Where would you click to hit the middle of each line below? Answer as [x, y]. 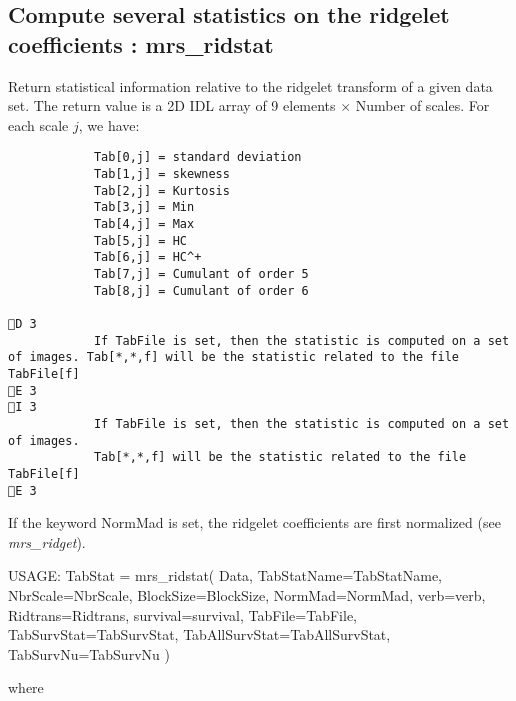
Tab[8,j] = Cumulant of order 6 [201, 290]
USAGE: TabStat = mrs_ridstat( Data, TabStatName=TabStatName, [225, 575]
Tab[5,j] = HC [140, 240]
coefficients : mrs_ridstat [141, 43]
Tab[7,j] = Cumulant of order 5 [201, 273]
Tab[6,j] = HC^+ [147, 257]
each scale [38, 124]
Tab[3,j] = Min [144, 207]
